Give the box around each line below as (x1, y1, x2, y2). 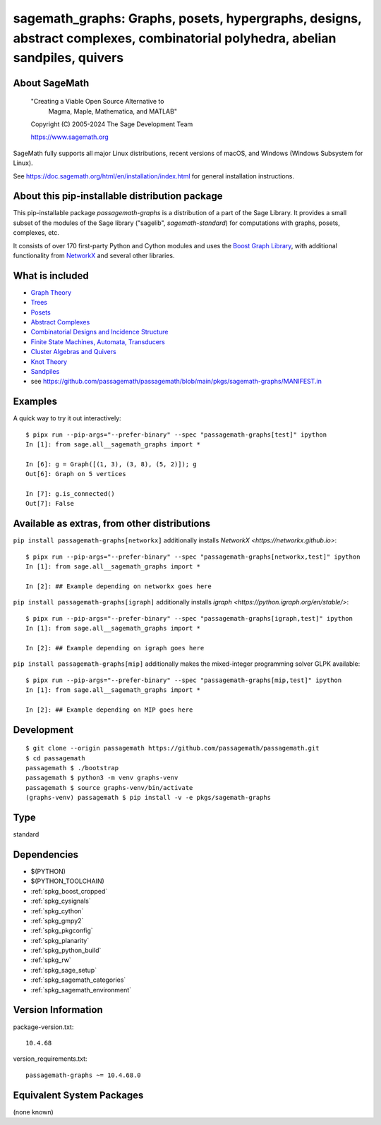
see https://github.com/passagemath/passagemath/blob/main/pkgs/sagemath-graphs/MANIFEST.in (30, 377, 322, 386)
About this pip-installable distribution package (13, 190, 223, 202)
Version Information (13, 1004, 103, 1016)
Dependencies (13, 849, 79, 861)
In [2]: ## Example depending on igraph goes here (25, 644, 205, 652)
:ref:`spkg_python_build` (30, 946, 102, 955)
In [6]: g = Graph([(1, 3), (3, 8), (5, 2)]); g (25, 460, 197, 468)
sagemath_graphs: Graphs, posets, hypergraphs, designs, (13, 11, 362, 26)
